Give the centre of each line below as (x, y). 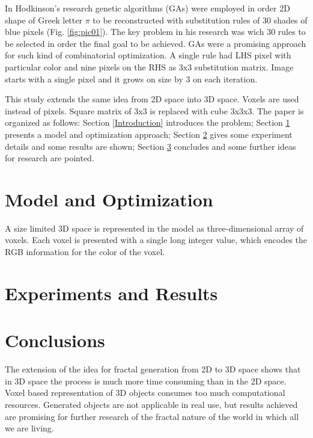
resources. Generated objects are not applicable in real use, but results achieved (151, 404)
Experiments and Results (111, 293)
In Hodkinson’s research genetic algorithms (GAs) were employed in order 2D (147, 8)
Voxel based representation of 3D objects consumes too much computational (145, 393)
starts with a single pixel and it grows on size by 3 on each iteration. (131, 79)
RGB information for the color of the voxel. (85, 252)
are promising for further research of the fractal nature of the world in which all (152, 416)
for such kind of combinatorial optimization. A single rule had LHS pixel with (148, 55)
